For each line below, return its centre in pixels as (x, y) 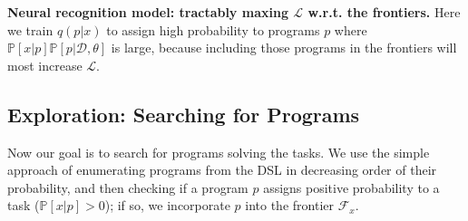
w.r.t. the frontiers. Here (384, 12)
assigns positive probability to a (351, 187)
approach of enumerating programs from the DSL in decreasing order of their (222, 170)
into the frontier (289, 205)
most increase (45, 65)
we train (30, 29)
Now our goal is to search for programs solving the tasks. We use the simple (219, 152)
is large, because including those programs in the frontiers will (284, 48)
